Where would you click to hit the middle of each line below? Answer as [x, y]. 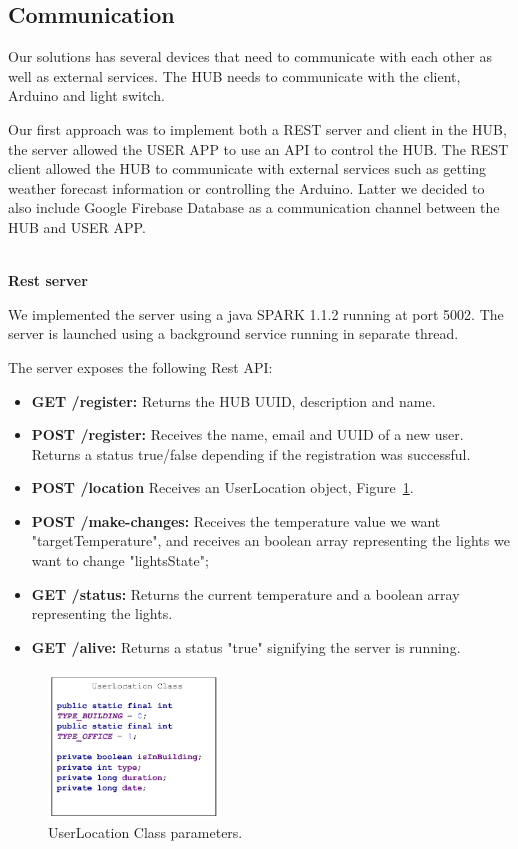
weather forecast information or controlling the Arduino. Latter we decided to [246, 187]
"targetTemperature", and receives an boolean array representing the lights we [270, 540]
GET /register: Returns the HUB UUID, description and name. [233, 400]
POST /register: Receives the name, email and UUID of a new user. [247, 434]
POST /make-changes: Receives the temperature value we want [236, 520]
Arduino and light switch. [86, 95]
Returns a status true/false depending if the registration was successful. [251, 453]
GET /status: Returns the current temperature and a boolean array [245, 593]
